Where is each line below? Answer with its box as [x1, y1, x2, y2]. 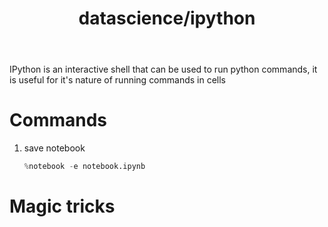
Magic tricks [9, 195, 116, 218]
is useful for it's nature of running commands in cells [9, 74, 227, 86]
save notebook [23, 142, 86, 154]
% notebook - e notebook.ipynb [23, 162, 146, 172]
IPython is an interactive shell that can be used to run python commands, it [9, 63, 318, 76]
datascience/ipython [78, 7, 256, 30]
